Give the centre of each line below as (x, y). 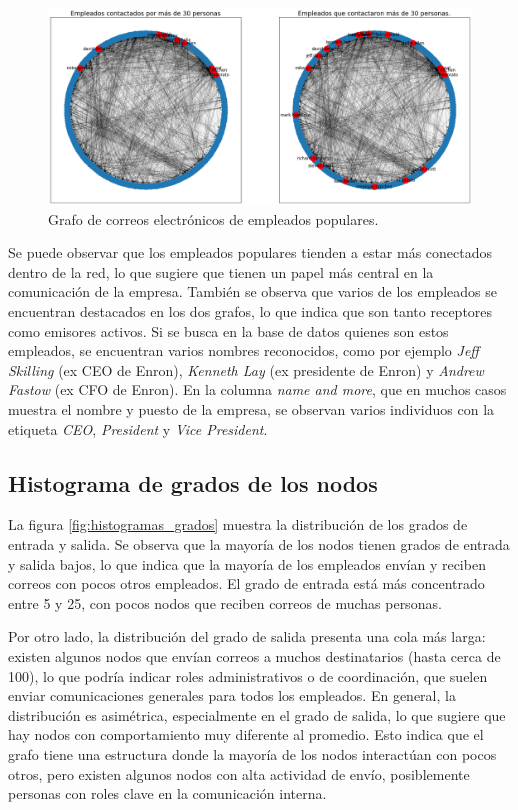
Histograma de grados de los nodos (193, 482)
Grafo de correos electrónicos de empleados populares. (213, 218)
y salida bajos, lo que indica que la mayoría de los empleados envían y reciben (247, 563)
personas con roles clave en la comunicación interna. (167, 793)
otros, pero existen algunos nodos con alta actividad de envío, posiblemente (239, 773)
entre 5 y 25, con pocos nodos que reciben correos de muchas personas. (225, 602)
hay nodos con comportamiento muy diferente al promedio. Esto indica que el (246, 734)
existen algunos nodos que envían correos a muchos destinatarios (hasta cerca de (254, 655)
